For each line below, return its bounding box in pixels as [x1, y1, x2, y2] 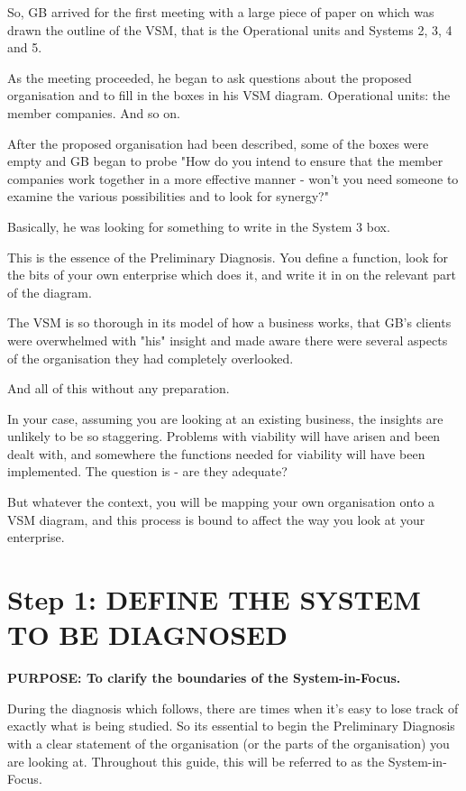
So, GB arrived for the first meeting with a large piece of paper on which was [7, 3, 434, 21]
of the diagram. [7, 282, 92, 301]
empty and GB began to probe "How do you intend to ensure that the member [7, 152, 443, 170]
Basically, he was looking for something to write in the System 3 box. [7, 216, 390, 235]
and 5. [7, 38, 42, 57]
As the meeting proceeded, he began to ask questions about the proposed [7, 68, 412, 87]
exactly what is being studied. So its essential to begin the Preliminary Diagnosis [7, 716, 455, 735]
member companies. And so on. [7, 103, 180, 122]
